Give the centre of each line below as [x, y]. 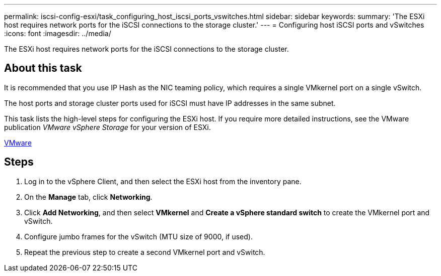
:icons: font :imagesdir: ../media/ [58, 33]
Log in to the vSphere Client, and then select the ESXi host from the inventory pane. [163, 181]
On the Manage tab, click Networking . [88, 197]
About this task [43, 68]
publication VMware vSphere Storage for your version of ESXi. [107, 127]
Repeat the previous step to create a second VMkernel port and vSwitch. [145, 252]
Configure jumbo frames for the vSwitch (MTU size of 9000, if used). [138, 236]
